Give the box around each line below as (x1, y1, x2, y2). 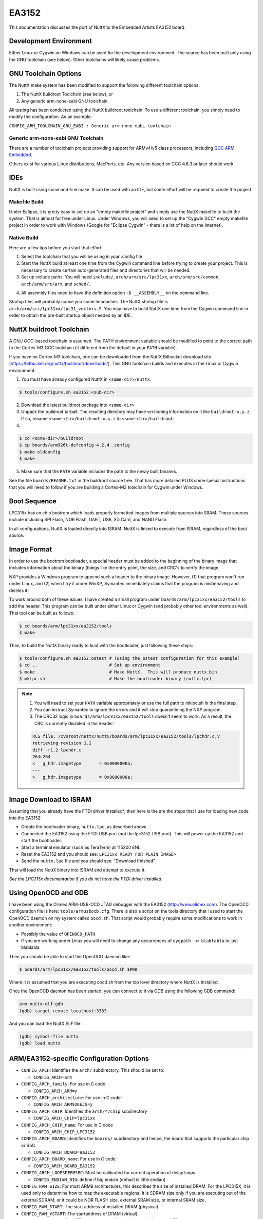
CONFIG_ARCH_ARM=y (33, 1088, 77, 1094)
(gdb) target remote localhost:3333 (19, 1008, 107, 1014)
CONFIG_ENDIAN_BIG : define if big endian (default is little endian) (33, 1177, 166, 1182)
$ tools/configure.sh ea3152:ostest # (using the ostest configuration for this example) (19, 656, 241, 661)
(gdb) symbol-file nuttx (19, 1034, 79, 1039)
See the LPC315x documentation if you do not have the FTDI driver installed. (9, 876, 163, 882)
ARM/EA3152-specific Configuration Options (9, 1055, 149, 1063)
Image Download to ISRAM (9, 795, 92, 804)
